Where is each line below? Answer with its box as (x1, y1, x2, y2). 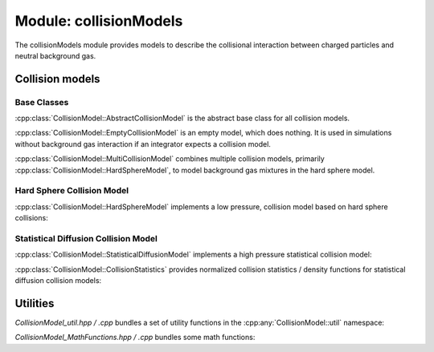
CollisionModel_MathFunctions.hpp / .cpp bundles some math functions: (14, 333, 256, 342)
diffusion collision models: (14, 276, 102, 285)
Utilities (14, 297, 55, 310)
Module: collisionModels (14, 12, 183, 30)
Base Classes (14, 96, 69, 107)
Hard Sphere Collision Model (14, 185, 129, 196)
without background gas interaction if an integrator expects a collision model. (14, 139, 271, 148)
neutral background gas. (14, 51, 96, 60)
